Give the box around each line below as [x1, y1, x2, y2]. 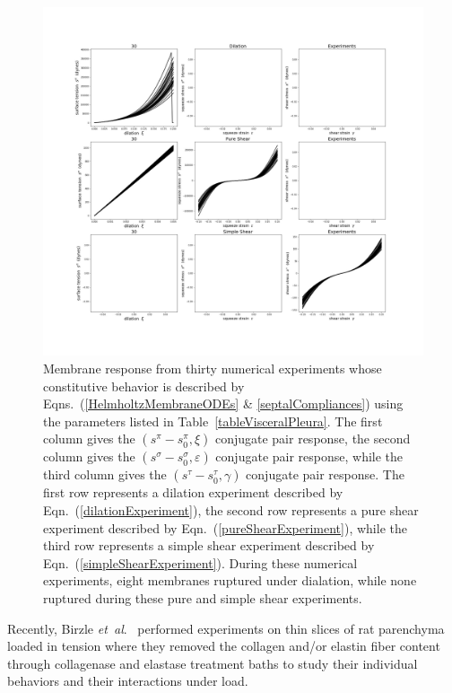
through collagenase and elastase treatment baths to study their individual [7, 654, 418, 672]
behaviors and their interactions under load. [7, 671, 248, 690]
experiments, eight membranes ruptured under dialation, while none [43, 571, 417, 590]
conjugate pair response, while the [215, 447, 404, 466]
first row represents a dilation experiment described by [43, 483, 343, 502]
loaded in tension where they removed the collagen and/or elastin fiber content [7, 636, 440, 655]
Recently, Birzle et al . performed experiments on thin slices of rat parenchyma [7, 618, 445, 637]
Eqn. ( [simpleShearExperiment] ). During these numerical [43, 553, 358, 572]
